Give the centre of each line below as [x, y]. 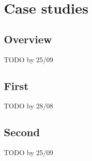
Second [22, 132]
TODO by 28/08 [29, 106]
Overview [28, 39]
